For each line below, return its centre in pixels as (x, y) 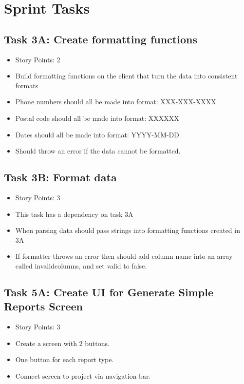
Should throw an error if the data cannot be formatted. (98, 151)
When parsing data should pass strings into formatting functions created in (128, 230)
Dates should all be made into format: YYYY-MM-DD (97, 134)
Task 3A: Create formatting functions (101, 39)
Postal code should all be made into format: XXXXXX (97, 118)
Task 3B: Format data (60, 177)
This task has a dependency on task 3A (74, 214)
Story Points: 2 (38, 59)
